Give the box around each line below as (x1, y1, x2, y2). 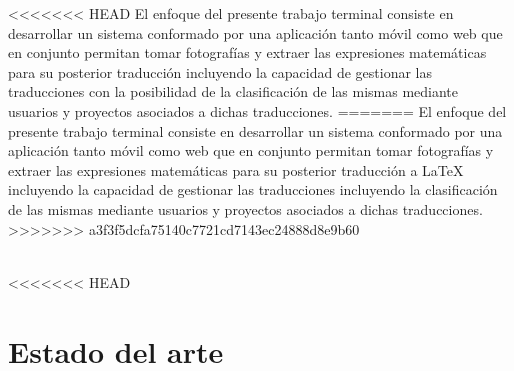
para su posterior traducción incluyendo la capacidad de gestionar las (8, 61, 433, 82)
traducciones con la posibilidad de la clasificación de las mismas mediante (8, 81, 459, 102)
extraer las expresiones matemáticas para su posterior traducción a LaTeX (8, 159, 464, 180)
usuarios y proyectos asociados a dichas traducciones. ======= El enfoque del (8, 100, 507, 121)
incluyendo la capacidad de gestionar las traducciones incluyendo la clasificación (8, 179, 498, 200)
